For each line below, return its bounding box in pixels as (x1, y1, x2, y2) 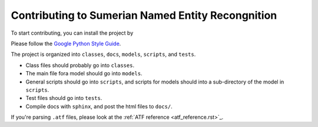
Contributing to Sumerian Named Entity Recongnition (11, 9, 277, 22)
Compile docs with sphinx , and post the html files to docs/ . (25, 103, 173, 110)
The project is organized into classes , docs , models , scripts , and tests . (11, 51, 196, 58)
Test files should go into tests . (25, 95, 102, 102)
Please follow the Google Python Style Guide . (11, 40, 121, 47)
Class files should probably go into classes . (25, 62, 135, 69)
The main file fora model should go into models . (25, 70, 143, 77)
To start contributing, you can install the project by (11, 29, 134, 36)
